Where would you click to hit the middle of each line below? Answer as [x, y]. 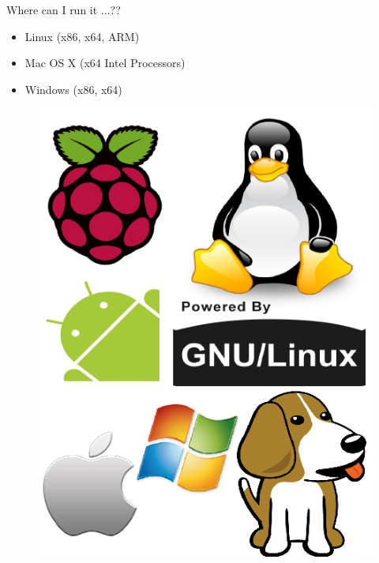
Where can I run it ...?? [64, 9]
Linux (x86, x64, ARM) [82, 36]
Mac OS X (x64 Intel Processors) [105, 63]
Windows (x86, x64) [73, 89]
